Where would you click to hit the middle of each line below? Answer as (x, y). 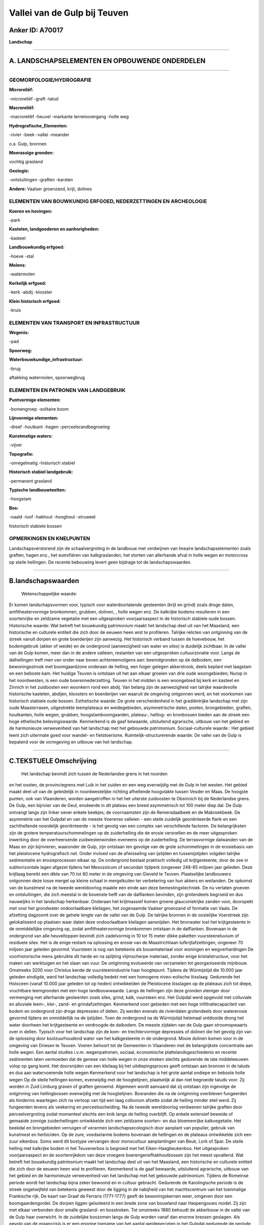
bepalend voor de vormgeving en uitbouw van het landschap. (71, 742)
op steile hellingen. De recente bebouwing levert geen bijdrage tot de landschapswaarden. (100, 562)
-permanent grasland (31, 481)
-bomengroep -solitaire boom (39, 409)
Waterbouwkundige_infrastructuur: (46, 360)
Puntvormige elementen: (35, 400)
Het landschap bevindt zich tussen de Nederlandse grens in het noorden (95, 774)
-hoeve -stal (22, 256)
